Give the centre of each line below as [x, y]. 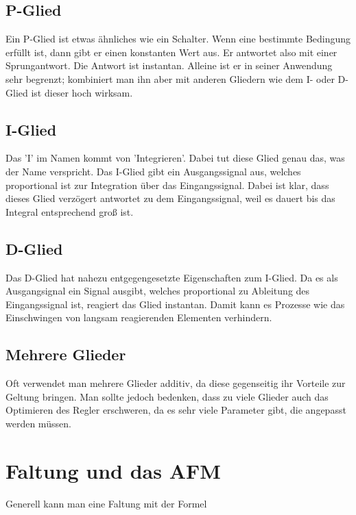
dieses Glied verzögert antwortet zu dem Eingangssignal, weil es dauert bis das [170, 198]
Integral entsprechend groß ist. [70, 211]
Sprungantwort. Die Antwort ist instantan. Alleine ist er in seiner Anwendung [169, 65]
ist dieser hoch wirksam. [82, 92]
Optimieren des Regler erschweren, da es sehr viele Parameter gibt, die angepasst [176, 410]
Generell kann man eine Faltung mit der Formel [106, 503]
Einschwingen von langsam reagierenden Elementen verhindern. [139, 317]
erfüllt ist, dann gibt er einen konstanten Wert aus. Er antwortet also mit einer [171, 52]
